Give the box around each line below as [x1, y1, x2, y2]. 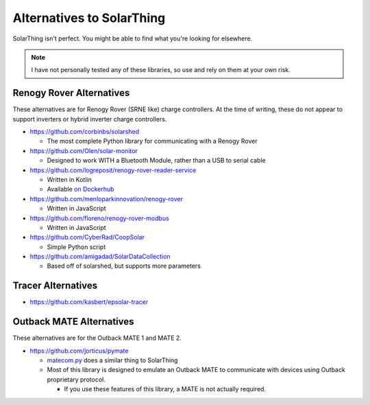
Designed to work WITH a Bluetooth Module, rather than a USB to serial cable [47, 157, 267, 165]
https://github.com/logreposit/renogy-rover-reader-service [29, 165, 197, 174]
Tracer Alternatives [12, 280, 98, 292]
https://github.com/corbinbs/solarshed [29, 128, 140, 136]
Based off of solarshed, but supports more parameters [47, 262, 201, 270]
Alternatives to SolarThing [12, 10, 166, 25]
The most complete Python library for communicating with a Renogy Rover [47, 137, 258, 146]
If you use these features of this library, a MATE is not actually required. [64, 385, 267, 393]
